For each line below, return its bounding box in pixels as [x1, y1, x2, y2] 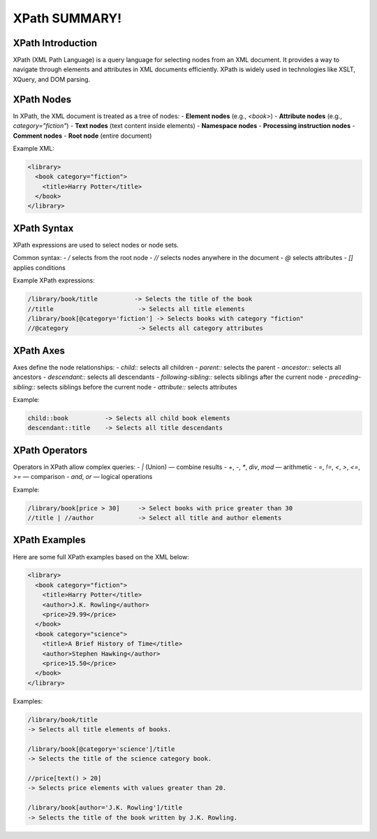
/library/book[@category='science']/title [27, 745, 175, 753]
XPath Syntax [13, 222, 74, 234]
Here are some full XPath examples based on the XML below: [13, 552, 190, 561]
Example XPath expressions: [13, 276, 95, 285]
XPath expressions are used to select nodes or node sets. [13, 241, 179, 249]
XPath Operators [13, 444, 87, 456]
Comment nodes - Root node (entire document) [13, 131, 152, 140]
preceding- [329, 373, 362, 381]
